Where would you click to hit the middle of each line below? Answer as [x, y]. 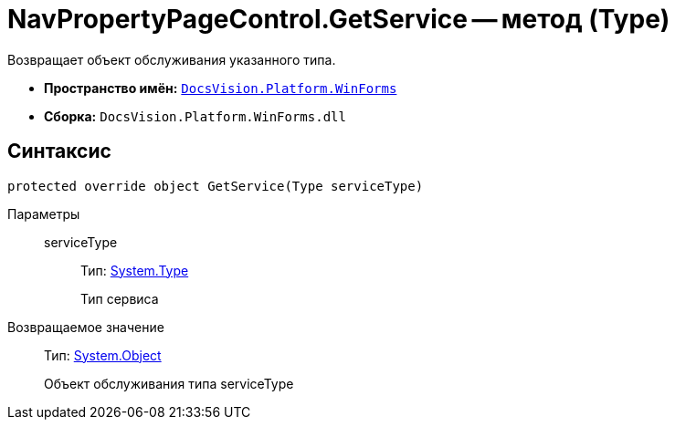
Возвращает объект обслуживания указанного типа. [172, 59]
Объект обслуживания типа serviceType [169, 383]
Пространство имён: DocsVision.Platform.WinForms [221, 88]
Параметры [44, 213]
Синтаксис [59, 151]
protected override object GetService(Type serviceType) [216, 186]
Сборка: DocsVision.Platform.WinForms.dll [195, 116]
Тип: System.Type [135, 270]
